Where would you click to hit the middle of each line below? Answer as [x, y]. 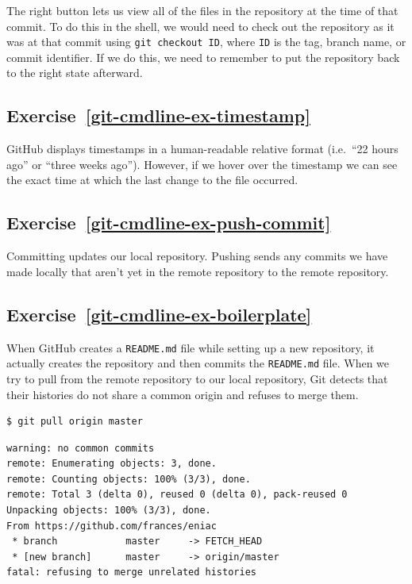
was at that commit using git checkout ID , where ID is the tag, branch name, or [206, 42]
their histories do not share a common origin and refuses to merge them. [183, 394]
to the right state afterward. [75, 73]
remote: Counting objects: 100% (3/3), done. [129, 479]
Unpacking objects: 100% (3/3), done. [109, 511]
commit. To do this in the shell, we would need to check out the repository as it [200, 26]
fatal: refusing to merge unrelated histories [131, 572]
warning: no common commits [81, 448]
